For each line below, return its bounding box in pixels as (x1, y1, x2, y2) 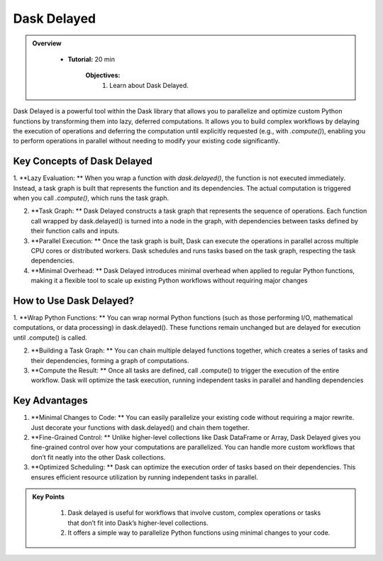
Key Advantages (13, 394, 88, 407)
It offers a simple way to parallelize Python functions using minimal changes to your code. (67, 528, 331, 537)
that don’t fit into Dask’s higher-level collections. (67, 518, 209, 527)
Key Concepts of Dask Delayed (13, 155, 152, 167)
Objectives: (85, 71, 121, 79)
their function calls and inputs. (30, 227, 120, 235)
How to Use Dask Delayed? (13, 294, 135, 306)
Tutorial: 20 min (67, 55, 115, 63)
